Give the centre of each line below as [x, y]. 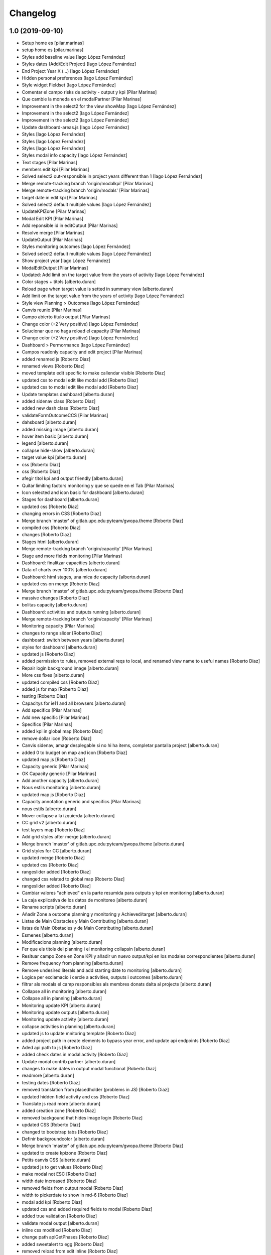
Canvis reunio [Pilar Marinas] [52, 310]
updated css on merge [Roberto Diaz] [61, 584]
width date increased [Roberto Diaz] [59, 1181]
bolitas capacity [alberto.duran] [54, 605]
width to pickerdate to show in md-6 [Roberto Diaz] [75, 1195]
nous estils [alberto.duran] [49, 809]
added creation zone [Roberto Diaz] [59, 1111]
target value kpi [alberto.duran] [54, 457]
